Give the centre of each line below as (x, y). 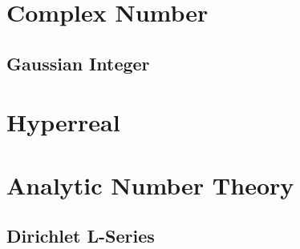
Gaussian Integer (78, 63)
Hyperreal (63, 122)
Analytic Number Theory (150, 185)
